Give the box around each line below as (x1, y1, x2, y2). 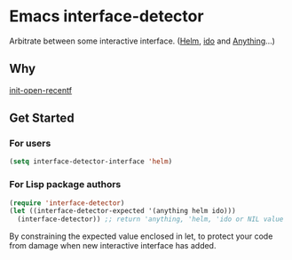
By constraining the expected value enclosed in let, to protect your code (9, 231, 273, 241)
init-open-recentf (9, 84, 73, 95)
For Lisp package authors (9, 178, 122, 191)
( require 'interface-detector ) (9, 198, 125, 208)
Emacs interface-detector (9, 6, 204, 27)
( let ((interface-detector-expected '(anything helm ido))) (9, 207, 237, 216)
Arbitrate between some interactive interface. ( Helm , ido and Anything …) (9, 35, 275, 46)
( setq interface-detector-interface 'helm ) (9, 157, 173, 166)
